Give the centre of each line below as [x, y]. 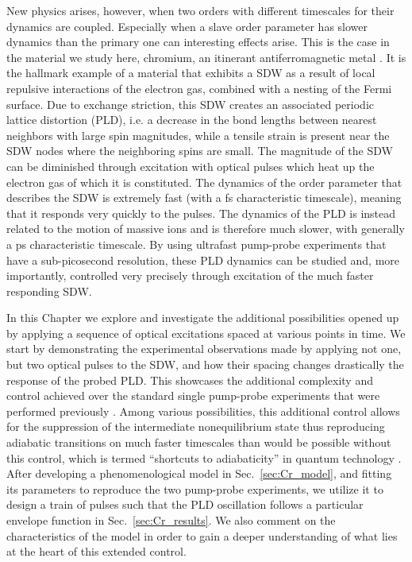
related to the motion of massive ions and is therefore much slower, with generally [206, 229]
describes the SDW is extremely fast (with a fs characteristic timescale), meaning [204, 198]
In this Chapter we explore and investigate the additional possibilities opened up [203, 318]
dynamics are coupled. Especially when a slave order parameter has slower [187, 26]
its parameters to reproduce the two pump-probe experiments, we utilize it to [195, 488]
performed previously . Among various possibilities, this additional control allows [203, 411]
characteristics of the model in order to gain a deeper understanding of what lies [202, 535]
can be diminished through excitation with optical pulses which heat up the [191, 166]
